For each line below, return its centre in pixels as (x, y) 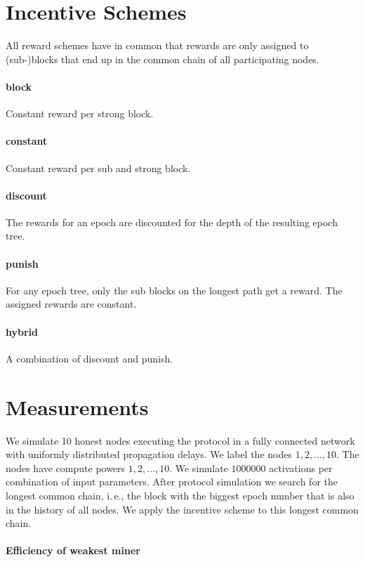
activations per (301, 468)
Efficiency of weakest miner (73, 550)
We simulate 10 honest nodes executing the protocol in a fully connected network (180, 440)
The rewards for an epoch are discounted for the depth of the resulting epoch (172, 222)
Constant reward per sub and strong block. (98, 168)
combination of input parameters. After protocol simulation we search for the (172, 482)
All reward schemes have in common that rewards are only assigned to (157, 45)
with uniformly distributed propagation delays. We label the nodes (149, 454)
